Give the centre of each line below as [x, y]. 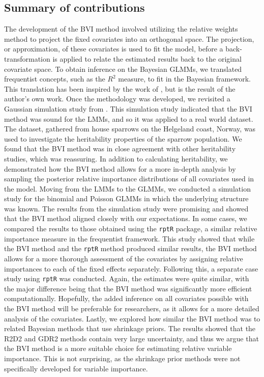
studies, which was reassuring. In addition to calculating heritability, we [116, 158]
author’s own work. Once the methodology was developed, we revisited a [117, 99]
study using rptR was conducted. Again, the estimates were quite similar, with [127, 278]
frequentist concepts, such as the [55, 79]
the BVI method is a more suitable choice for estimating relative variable [118, 348]
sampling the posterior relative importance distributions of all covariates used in [129, 179]
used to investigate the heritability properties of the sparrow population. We [123, 138]
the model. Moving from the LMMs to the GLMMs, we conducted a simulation [127, 188]
